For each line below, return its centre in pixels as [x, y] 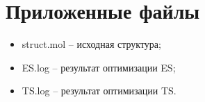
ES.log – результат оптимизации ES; [99, 67]
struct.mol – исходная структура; [91, 44]
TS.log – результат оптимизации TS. [99, 91]
